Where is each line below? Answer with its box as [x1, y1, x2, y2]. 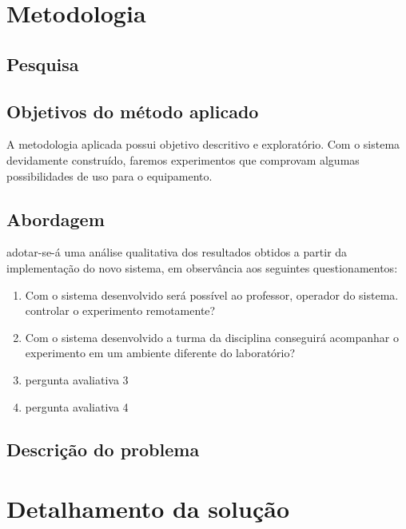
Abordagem [6, 206, 105, 231]
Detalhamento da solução [6, 492, 289, 525]
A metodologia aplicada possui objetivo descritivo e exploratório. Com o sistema [6, 136, 400, 153]
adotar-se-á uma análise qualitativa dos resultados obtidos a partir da [6, 244, 348, 261]
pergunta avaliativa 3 [25, 371, 129, 388]
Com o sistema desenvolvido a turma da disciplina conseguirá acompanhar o [25, 328, 399, 345]
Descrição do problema [6, 437, 200, 462]
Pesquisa [6, 51, 79, 76]
